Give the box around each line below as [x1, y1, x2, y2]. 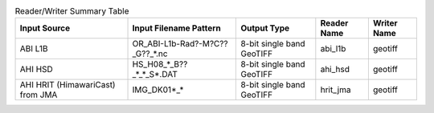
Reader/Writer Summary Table [14, 6, 129, 17]
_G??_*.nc [132, 48, 168, 59]
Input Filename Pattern [132, 22, 221, 34]
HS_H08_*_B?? [132, 59, 188, 70]
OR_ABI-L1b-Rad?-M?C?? [132, 38, 228, 50]
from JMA [19, 89, 58, 100]
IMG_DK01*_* [132, 84, 184, 95]
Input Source [19, 22, 71, 34]
